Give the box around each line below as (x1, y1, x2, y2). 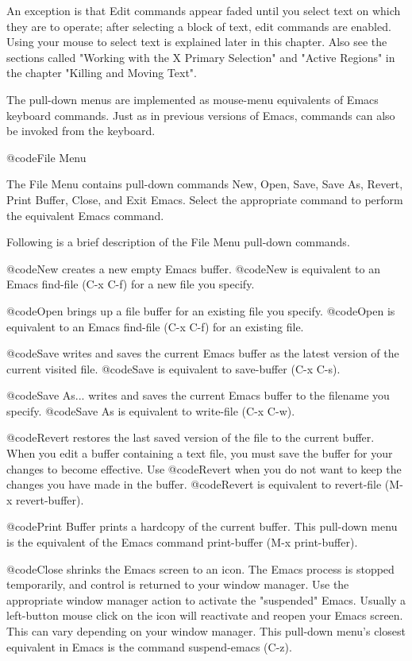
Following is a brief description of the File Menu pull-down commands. (6, 234, 350, 250)
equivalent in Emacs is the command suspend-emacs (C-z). (6, 638, 292, 655)
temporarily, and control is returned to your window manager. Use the (6, 576, 349, 593)
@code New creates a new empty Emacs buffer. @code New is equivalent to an (6, 260, 380, 276)
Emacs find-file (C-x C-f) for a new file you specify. (6, 276, 255, 292)
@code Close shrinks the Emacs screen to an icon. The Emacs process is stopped (6, 560, 395, 577)
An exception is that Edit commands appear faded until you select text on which (6, 2, 401, 18)
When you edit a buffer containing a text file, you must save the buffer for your (6, 445, 393, 462)
